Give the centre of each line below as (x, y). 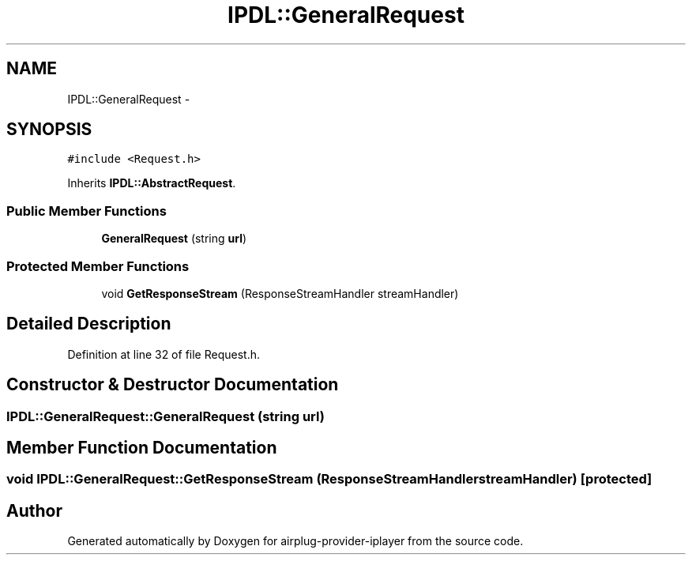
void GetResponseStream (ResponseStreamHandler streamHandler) (280, 293)
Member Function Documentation (142, 448)
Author (34, 510)
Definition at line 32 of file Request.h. (164, 354)
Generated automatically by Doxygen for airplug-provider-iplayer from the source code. (295, 541)
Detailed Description (89, 324)
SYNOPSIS (49, 130)
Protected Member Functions (98, 266)
